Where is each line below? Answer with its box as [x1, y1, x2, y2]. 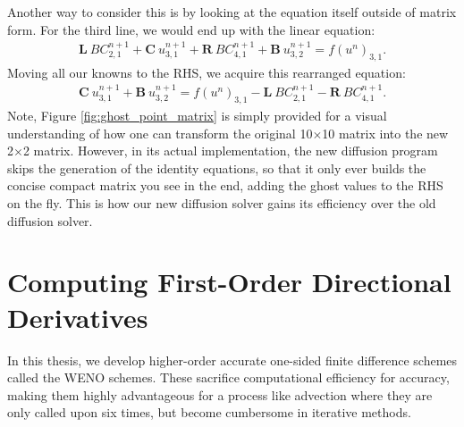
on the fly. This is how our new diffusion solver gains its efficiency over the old [7, 194, 436, 213]
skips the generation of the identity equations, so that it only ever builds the [7, 158, 426, 177]
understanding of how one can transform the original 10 [7, 123, 313, 142]
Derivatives [7, 298, 148, 335]
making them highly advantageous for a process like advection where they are [7, 385, 433, 404]
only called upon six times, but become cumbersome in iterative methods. [7, 403, 411, 422]
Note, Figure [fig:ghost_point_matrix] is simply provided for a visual [7, 106, 387, 125]
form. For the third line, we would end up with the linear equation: [7, 20, 375, 38]
